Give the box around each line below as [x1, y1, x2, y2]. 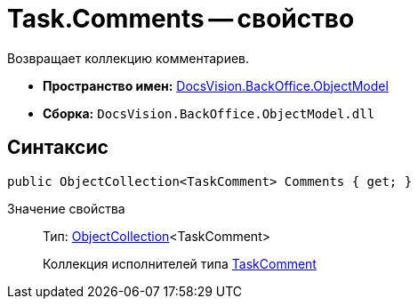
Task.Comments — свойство [7, 4, 355, 34]
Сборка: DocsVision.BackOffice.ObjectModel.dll [43, 105, 375, 121]
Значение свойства [7, 200, 125, 216]
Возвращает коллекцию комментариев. [7, 50, 250, 66]
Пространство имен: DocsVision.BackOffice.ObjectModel [43, 77, 389, 93]
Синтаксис [7, 136, 109, 159]
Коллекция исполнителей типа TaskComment [43, 255, 317, 271]
